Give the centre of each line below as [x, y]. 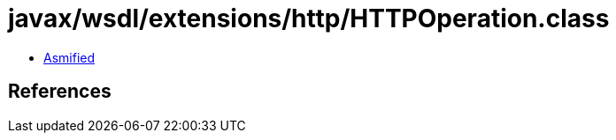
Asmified [69, 57]
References [60, 92]
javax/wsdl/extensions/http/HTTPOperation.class [309, 18]
